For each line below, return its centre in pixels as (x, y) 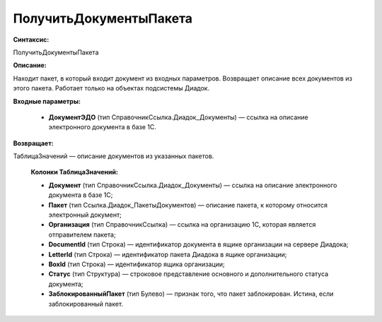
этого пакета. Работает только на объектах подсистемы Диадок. (111, 88)
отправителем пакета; (82, 234)
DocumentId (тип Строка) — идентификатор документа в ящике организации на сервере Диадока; (198, 244)
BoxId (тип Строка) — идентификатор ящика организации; (137, 264)
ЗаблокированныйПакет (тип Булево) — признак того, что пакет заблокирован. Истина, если (191, 294)
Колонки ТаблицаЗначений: (74, 172)
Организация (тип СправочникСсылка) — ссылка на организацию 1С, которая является (182, 225)
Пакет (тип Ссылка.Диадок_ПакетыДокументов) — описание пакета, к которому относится (188, 205)
